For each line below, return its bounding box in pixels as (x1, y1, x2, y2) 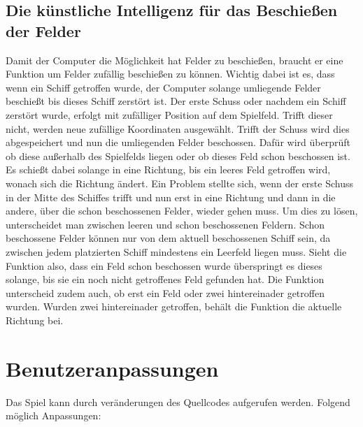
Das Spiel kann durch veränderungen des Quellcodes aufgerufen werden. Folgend (6, 394, 350, 409)
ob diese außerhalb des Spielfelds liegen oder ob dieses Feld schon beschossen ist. (6, 148, 350, 163)
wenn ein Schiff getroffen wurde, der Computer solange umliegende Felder (6, 80, 321, 94)
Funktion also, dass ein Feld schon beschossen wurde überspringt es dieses (6, 258, 322, 273)
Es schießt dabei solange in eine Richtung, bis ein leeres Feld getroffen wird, (6, 162, 331, 177)
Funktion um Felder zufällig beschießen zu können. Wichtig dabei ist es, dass (6, 66, 335, 81)
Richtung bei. (6, 312, 64, 327)
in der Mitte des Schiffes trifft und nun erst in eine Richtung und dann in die (6, 189, 336, 204)
